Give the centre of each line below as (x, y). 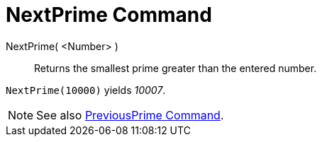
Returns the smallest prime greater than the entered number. (176, 68)
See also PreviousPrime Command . (130, 115)
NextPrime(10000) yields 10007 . (86, 90)
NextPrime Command (109, 15)
